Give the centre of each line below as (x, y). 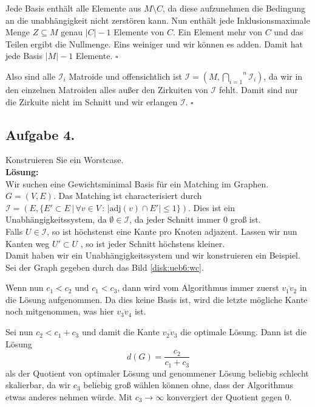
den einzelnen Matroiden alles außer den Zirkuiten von (107, 89)
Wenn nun (25, 287)
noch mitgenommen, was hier (60, 311)
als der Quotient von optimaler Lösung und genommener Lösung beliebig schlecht (157, 373)
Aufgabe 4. (40, 134)
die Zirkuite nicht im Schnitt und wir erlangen (92, 101)
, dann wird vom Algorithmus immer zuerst (198, 287)
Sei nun (19, 332)
